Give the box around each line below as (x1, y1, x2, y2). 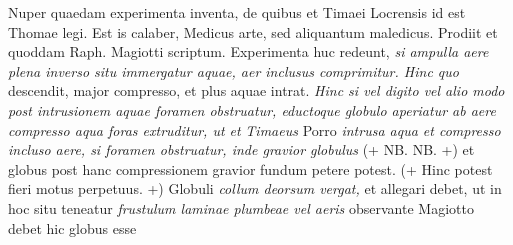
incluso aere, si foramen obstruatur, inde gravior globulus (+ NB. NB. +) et (8, 139, 475, 160)
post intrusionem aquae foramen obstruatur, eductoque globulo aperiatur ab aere (8, 99, 496, 120)
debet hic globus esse (8, 217, 137, 238)
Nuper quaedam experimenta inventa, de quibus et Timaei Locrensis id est (8, 2, 466, 22)
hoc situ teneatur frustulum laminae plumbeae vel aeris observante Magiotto (8, 197, 474, 218)
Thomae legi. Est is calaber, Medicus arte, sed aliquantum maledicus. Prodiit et (8, 21, 498, 42)
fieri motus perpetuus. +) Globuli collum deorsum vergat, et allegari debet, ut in (8, 178, 502, 199)
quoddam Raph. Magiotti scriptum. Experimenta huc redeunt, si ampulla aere (8, 41, 489, 62)
